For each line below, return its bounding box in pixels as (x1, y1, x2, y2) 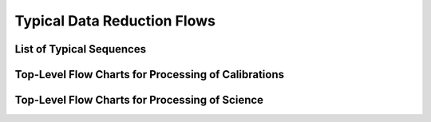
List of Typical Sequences (14, 42, 147, 56)
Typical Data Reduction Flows (14, 12, 215, 30)
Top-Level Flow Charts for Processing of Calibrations (14, 68, 285, 81)
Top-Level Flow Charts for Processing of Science (14, 93, 263, 107)
